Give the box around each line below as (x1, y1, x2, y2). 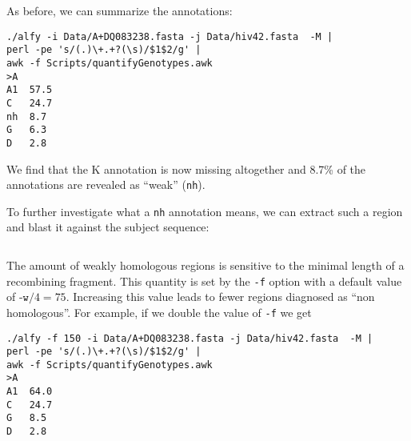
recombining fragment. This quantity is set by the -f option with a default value (6, 272, 402, 289)
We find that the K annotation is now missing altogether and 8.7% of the (6, 160, 366, 177)
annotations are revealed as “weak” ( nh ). (6, 176, 205, 193)
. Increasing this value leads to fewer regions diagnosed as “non (66, 288, 375, 305)
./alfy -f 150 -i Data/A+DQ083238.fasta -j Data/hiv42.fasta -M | (6, 332, 373, 344)
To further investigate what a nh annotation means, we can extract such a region (6, 202, 403, 219)
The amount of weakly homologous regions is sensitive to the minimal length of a (6, 257, 405, 273)
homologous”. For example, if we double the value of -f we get (6, 303, 312, 320)
